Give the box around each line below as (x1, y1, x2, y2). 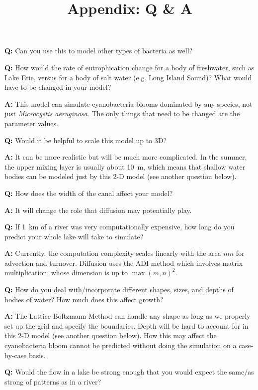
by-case (4, 350, 27, 360)
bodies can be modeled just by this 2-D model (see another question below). (4, 171, 237, 182)
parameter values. (4, 118, 58, 128)
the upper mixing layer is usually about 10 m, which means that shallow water (4, 161, 246, 172)
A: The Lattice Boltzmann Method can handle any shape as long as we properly (4, 311, 251, 321)
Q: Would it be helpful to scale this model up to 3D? (4, 135, 167, 145)
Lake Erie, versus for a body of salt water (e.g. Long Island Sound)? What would (4, 72, 252, 82)
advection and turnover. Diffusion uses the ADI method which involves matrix (4, 257, 243, 268)
